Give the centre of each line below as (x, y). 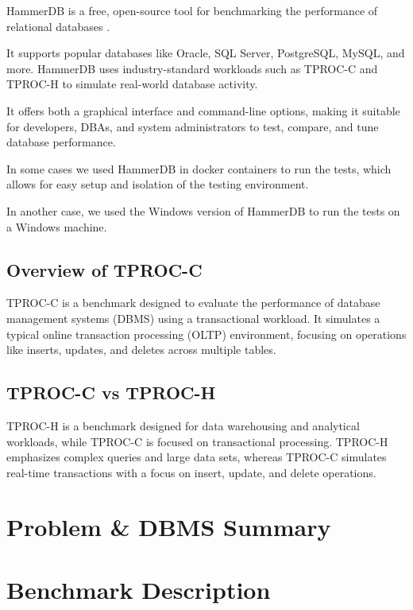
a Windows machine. (57, 226)
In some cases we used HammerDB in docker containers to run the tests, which (199, 168)
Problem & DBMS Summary (169, 527)
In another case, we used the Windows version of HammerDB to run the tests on (203, 210)
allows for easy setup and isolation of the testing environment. (158, 184)
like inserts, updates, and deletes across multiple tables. (141, 350)
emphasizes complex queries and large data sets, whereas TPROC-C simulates (197, 457)
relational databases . (58, 26)
